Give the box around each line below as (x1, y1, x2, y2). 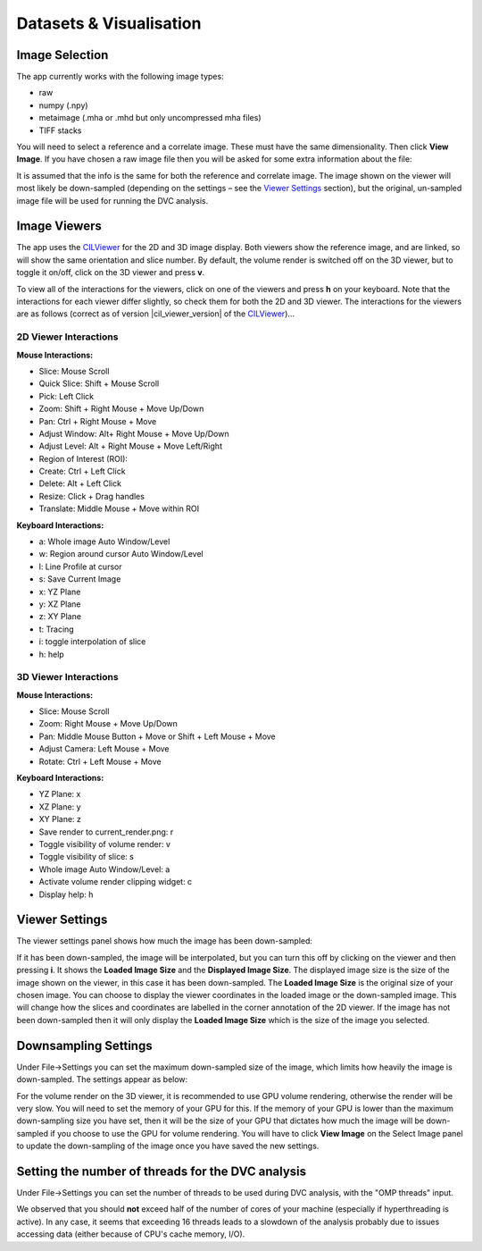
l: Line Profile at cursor (38, 561, 122, 572)
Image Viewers (16, 219, 102, 234)
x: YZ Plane (38, 586, 81, 597)
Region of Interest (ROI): (38, 453, 129, 464)
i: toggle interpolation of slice (38, 636, 146, 647)
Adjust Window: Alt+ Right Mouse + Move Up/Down (38, 428, 229, 439)
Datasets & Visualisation (16, 13, 202, 33)
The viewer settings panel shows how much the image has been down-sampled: (16, 936, 312, 946)
